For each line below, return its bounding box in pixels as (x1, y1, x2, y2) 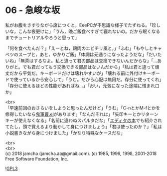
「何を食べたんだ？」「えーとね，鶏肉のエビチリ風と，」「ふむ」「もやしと (5, 45, 154, 51)
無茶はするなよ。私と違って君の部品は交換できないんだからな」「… (20, 57, 158, 63)
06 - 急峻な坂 (5, 4, 60, 16)
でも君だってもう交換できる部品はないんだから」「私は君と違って (22, 63, 156, 70)
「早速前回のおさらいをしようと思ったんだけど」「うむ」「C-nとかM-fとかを (5, 104, 161, 110)
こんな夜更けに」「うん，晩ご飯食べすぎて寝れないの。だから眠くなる (18, 28, 161, 34)
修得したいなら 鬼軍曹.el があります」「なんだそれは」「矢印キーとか (5, 111, 141, 117)
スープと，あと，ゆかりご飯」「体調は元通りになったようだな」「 (18, 51, 149, 57)
